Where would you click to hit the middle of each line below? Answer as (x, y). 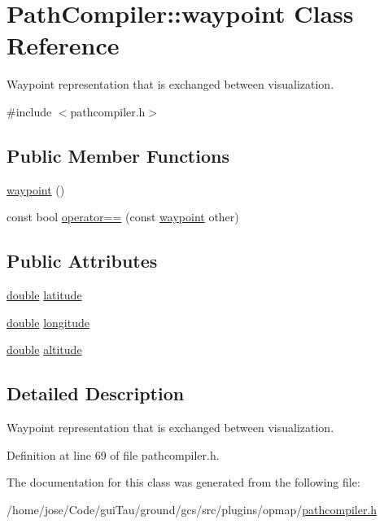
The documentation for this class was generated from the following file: (183, 482)
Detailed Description (96, 393)
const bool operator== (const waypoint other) (123, 217)
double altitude (44, 349)
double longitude (48, 322)
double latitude (44, 295)
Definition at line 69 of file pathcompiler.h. (113, 454)
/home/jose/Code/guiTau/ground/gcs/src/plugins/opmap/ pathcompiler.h (192, 509)
